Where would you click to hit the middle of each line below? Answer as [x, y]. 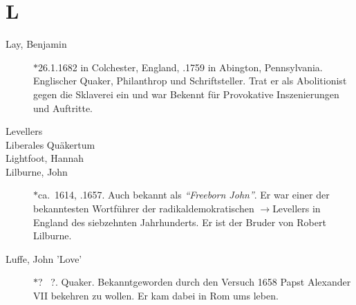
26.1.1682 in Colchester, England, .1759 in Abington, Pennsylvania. [180, 67]
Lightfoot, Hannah [45, 158]
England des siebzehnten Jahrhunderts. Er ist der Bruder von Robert [180, 222]
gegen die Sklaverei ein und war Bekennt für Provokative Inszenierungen [186, 94]
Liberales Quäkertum [50, 144]
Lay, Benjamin [36, 44]
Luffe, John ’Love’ [44, 258]
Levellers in [297, 209]
